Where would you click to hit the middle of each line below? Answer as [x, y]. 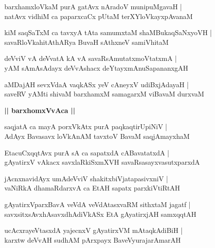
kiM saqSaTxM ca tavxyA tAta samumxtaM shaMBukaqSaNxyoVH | [108, 32]
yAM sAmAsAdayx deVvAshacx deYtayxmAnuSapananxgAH [96, 67]
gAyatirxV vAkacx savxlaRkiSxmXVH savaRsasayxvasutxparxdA [102, 162]
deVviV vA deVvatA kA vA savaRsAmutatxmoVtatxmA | [91, 58]
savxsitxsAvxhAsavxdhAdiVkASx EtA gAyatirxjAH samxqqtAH [100, 214]
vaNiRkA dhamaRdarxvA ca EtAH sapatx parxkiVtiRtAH [92, 188]
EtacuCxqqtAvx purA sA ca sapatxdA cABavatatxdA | [87, 152]
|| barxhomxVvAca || [40, 110]
